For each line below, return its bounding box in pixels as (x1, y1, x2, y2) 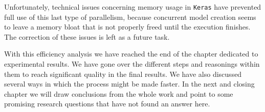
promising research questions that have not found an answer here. (4, 98, 210, 109)
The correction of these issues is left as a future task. (4, 31, 170, 42)
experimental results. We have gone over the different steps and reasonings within (4, 59, 260, 69)
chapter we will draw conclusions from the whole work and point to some (4, 88, 233, 99)
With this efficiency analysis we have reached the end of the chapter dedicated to (4, 48, 258, 59)
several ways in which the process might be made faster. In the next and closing (4, 78, 255, 89)
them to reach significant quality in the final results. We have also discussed (4, 68, 242, 79)
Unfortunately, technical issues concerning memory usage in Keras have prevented (4, 2, 261, 12)
